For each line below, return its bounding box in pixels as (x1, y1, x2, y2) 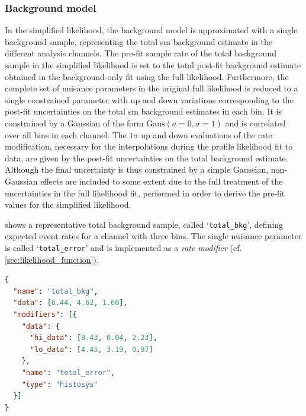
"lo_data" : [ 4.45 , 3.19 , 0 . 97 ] (30, 345, 153, 354)
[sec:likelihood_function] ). (5, 253, 99, 265)
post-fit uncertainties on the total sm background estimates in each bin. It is (5, 105, 282, 118)
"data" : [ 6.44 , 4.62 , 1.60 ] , (13, 298, 128, 307)
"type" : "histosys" (21, 380, 98, 389)
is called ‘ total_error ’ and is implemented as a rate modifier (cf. (5, 241, 242, 253)
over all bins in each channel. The (5, 128, 127, 141)
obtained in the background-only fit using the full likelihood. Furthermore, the (5, 70, 289, 82)
